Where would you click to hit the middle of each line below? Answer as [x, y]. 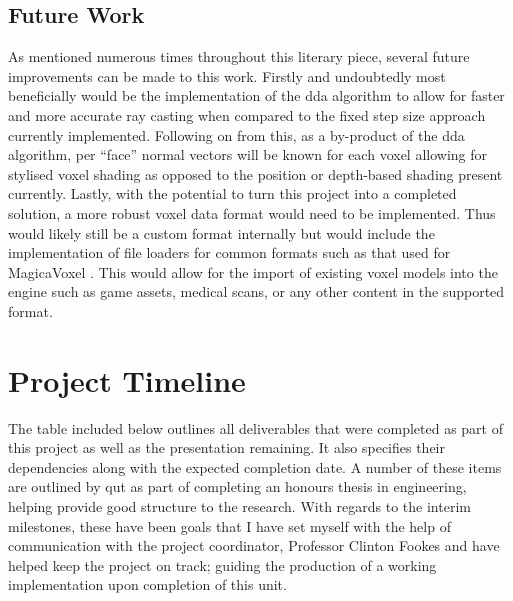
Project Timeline [127, 379]
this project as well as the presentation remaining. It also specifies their [226, 447]
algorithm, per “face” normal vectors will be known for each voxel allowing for [248, 154]
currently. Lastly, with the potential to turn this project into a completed [232, 193]
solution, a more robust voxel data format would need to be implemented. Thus [252, 212]
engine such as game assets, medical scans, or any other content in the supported [256, 291]
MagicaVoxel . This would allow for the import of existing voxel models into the [253, 271]
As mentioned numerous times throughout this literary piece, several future [239, 56]
